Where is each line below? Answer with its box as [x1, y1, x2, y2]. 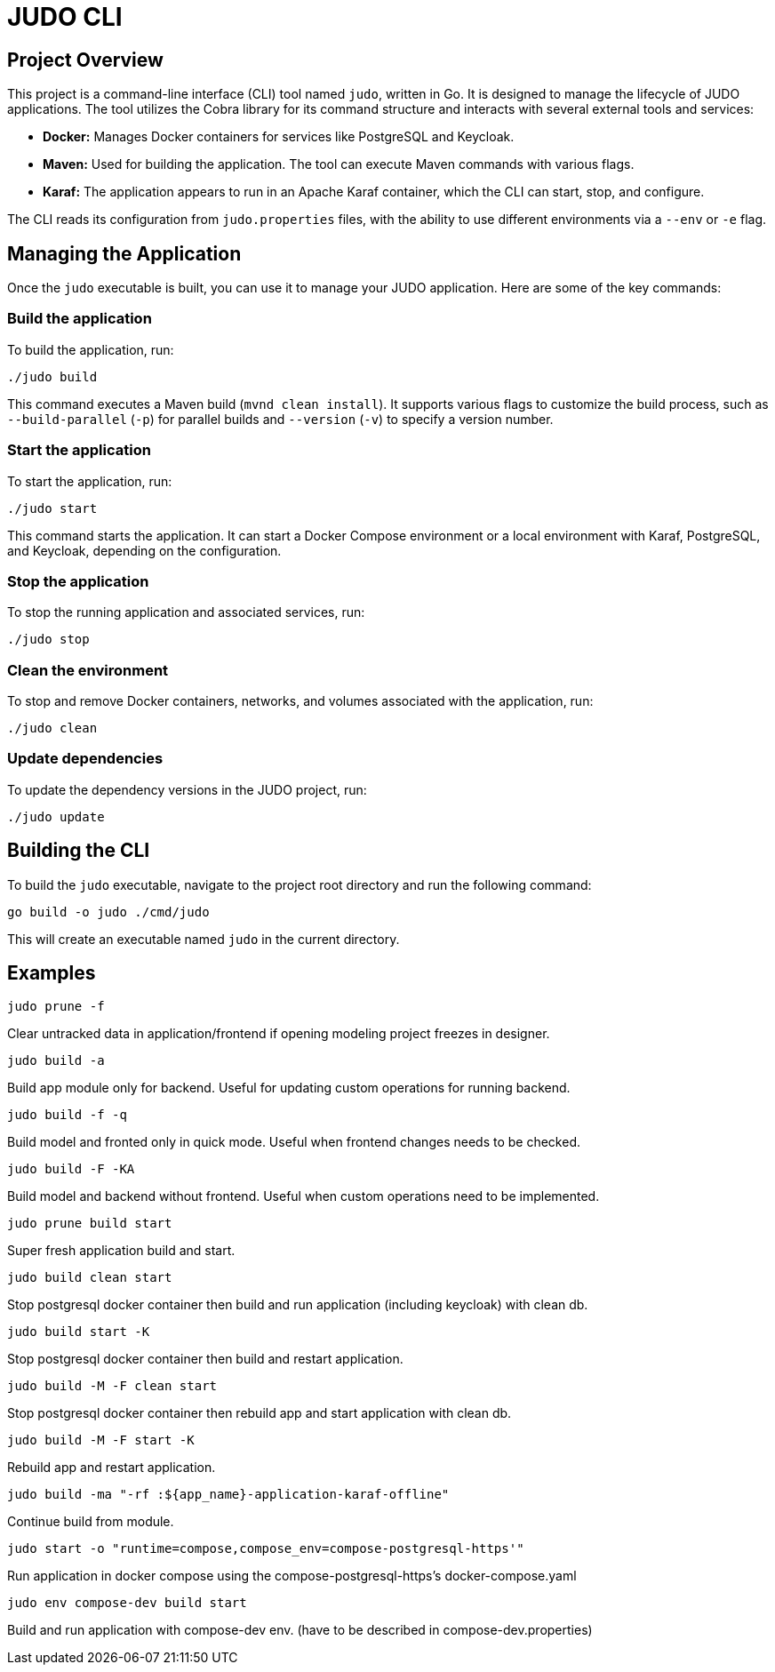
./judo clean [7, 721, 98, 736]
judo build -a [7, 1053, 105, 1068]
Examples [7, 962, 96, 985]
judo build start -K [7, 1324, 150, 1340]
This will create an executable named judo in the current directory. [7, 931, 400, 947]
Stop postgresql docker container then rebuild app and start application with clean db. [7, 1405, 512, 1421]
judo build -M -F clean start [7, 1379, 218, 1394]
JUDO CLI [7, 2, 123, 32]
